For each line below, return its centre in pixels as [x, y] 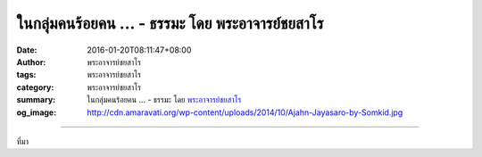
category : [35, 87]
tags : [26, 75]
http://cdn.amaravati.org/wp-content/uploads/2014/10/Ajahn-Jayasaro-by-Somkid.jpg [245, 112]
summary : [36, 100]
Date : [27, 50]
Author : [31, 62]
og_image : [37, 112]
